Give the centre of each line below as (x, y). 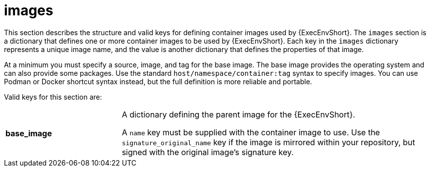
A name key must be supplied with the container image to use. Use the (251, 132)
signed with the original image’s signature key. (208, 152)
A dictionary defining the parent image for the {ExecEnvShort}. (238, 114)
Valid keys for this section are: (53, 97)
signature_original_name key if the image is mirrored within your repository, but (268, 142)
